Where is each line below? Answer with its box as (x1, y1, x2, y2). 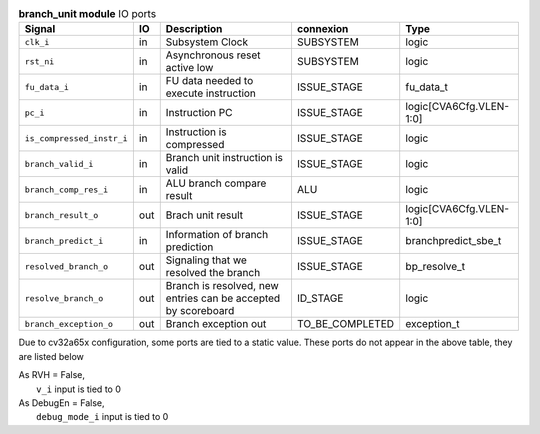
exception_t (405, 317, 460, 331)
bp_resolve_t (405, 260, 465, 274)
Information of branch (165, 228, 269, 242)
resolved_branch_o (24, 261, 109, 272)
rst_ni (24, 56, 55, 67)
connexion (296, 22, 349, 36)
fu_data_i (24, 81, 70, 92)
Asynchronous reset (165, 48, 261, 62)
